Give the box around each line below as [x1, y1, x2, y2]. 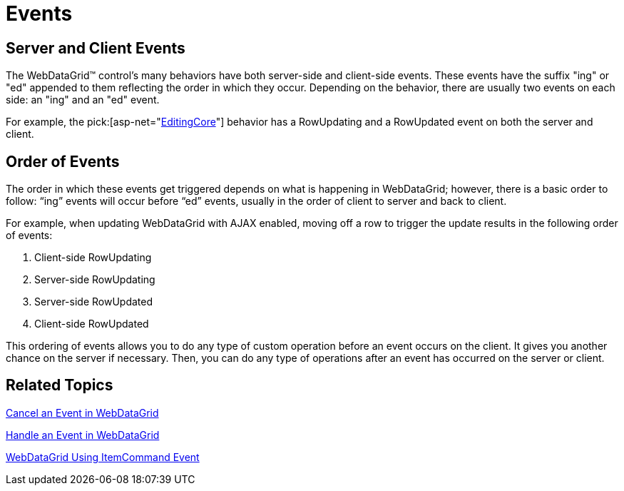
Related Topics [6, 376, 113, 395]
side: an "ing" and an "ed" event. [6, 93, 160, 106]
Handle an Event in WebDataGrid [6, 428, 160, 441]
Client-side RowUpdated [34, 318, 149, 330]
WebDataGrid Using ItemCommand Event [6, 450, 200, 463]
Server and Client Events [6, 39, 185, 57]
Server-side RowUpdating [34, 273, 155, 286]
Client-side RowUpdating [34, 251, 152, 264]
